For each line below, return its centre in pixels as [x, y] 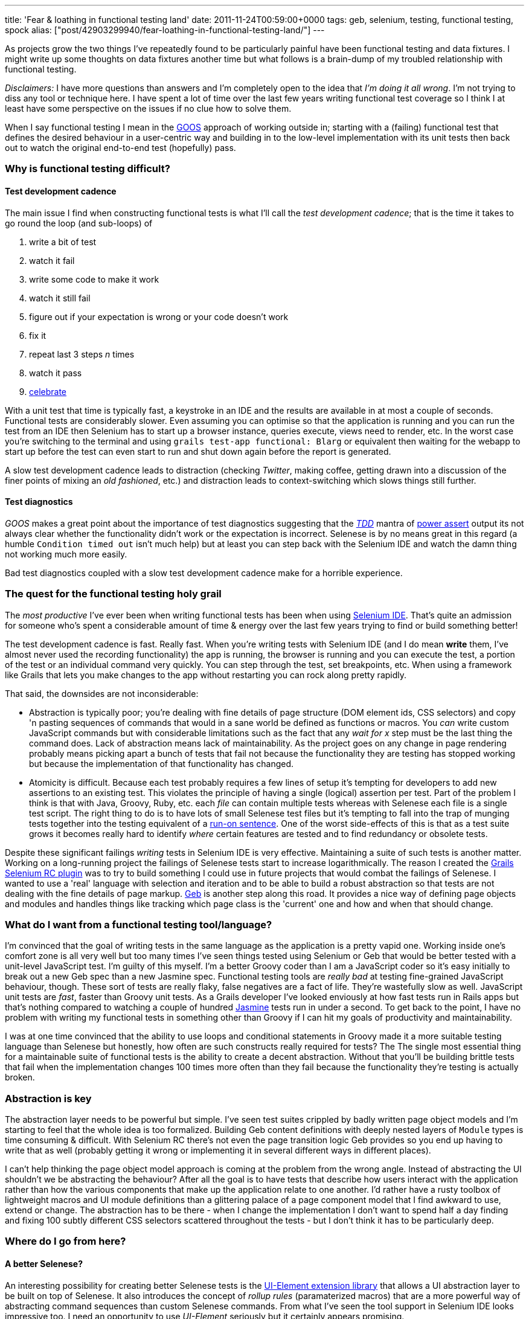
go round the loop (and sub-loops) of [79, 223]
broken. [20, 1077]
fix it [38, 335]
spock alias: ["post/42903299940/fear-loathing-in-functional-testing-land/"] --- [165, 30]
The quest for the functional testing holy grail [113, 594]
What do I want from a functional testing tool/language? [139, 924]
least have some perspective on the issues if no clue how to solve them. [148, 108]
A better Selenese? [44, 1264]
